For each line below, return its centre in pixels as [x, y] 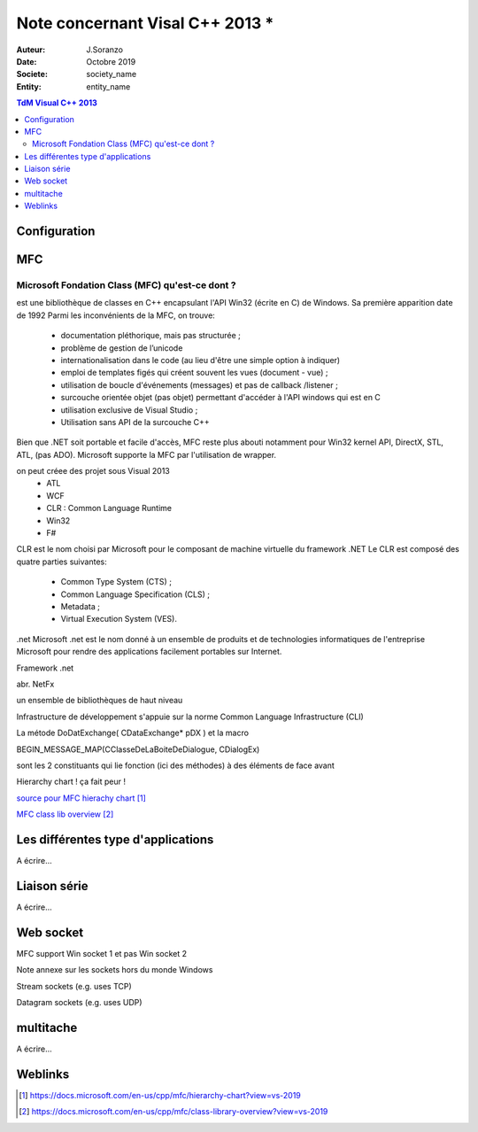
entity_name [108, 86]
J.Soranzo [105, 50]
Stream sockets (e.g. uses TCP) [74, 986]
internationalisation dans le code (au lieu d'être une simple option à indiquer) [200, 360]
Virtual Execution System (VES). [119, 619]
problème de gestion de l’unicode [122, 348]
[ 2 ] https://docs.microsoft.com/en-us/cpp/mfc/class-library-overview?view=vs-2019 [173, 1112]
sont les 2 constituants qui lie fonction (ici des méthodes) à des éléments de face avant [176, 765]
